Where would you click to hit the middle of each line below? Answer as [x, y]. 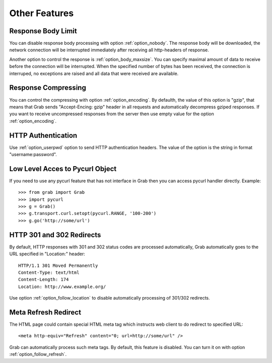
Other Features [42, 13]
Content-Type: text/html [49, 272]
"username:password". [33, 154]
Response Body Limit [43, 31]
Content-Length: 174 [44, 280]
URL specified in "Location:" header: [47, 254]
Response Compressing [48, 88]
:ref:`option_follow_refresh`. [38, 354]
